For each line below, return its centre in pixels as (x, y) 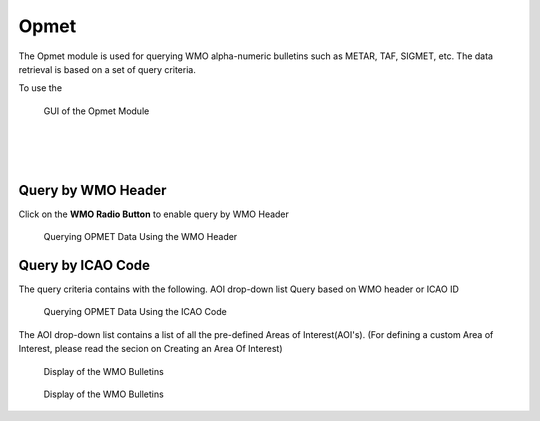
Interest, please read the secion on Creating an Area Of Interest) (150, 349)
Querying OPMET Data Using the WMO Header (140, 237)
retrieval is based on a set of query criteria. (107, 69)
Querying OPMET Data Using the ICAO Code (135, 312)
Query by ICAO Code (84, 265)
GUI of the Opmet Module (96, 111)
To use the (40, 88)
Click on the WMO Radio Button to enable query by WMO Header (154, 214)
